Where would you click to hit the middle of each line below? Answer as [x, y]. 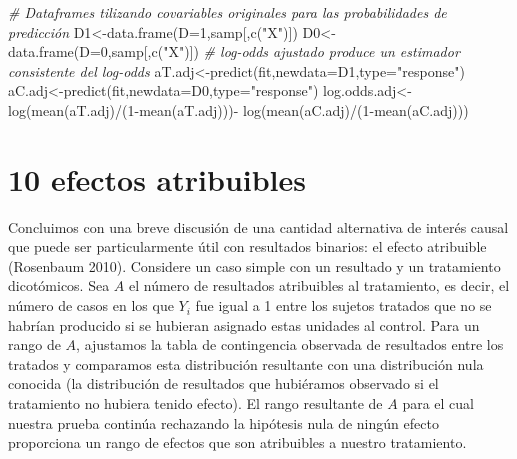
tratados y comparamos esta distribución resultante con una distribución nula [246, 363]
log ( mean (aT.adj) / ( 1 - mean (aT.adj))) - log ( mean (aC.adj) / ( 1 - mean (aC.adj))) [238, 109]
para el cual [438, 403]
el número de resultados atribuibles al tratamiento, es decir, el [319, 285]
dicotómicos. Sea [59, 285]
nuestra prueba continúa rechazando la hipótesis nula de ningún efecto [223, 422]
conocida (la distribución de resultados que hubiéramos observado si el [223, 383]
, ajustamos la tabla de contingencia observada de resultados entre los [290, 344]
